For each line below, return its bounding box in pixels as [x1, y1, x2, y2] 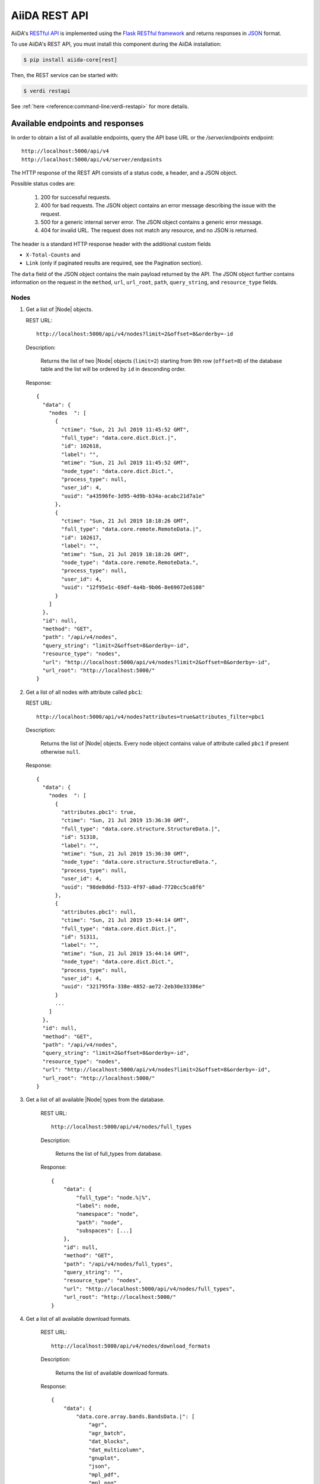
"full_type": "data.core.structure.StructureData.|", [61, 825, 221, 832]
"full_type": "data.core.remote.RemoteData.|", [61, 526, 202, 532]
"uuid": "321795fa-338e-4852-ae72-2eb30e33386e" [61, 983, 206, 990]
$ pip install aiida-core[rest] [23, 56, 118, 63]
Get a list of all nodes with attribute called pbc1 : [25, 689, 143, 696]
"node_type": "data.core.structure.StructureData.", [61, 858, 217, 865]
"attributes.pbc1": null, [61, 908, 136, 915]
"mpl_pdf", [88, 1471, 120, 1478]
